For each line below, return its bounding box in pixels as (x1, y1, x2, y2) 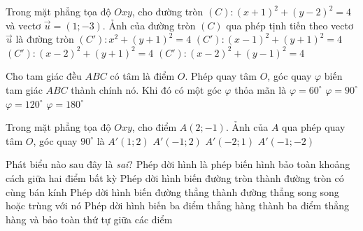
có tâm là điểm (110, 69, 175, 83)
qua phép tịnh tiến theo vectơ (226, 17, 353, 32)
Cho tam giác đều (6, 69, 82, 83)
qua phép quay (282, 120, 346, 134)
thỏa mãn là (234, 82, 287, 97)
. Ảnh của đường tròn (102, 17, 196, 32)
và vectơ (6, 17, 41, 32)
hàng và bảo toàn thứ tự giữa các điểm (6, 211, 173, 226)
